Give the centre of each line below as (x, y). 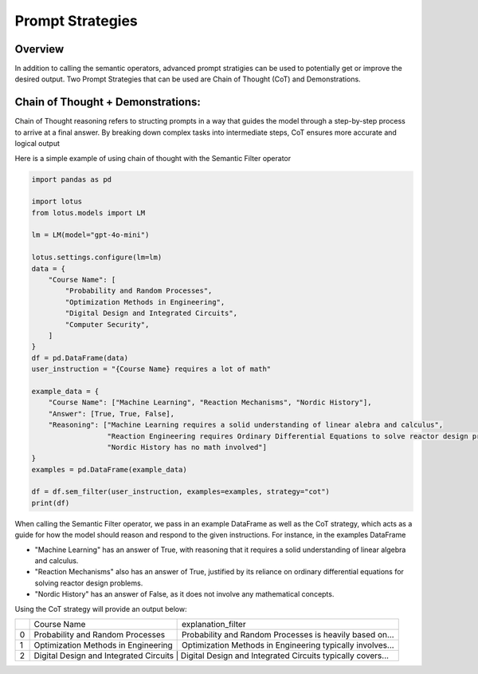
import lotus (57, 202)
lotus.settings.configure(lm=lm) (97, 258)
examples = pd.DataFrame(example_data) (109, 469)
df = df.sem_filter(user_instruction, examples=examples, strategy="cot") (181, 492)
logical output (37, 144)
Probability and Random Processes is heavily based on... (288, 634)
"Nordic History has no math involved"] (187, 447)
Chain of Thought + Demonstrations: (108, 102)
